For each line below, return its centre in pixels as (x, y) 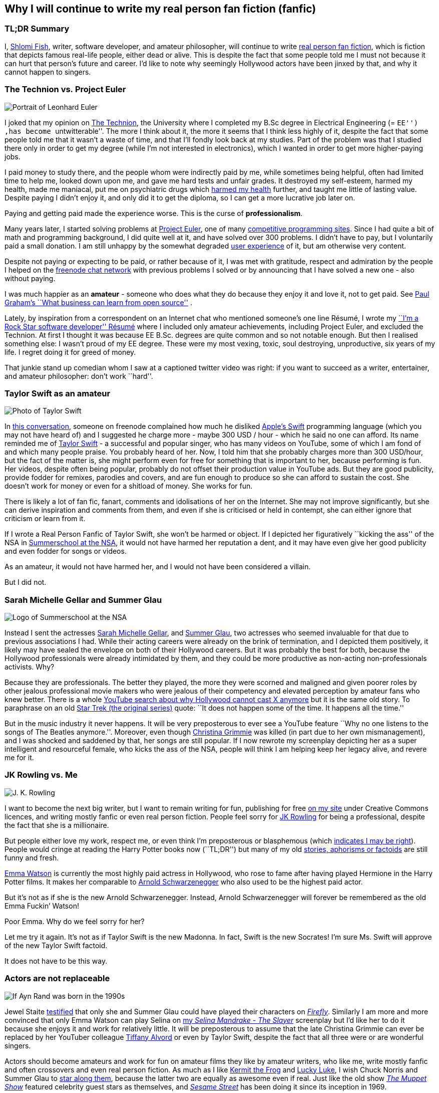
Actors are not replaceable (57, 978)
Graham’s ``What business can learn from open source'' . (98, 302)
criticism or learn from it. (45, 519)
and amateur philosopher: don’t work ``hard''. (79, 376)
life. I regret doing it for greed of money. (70, 352)
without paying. (30, 278)
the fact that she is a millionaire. (57, 825)
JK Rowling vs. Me (41, 775)
